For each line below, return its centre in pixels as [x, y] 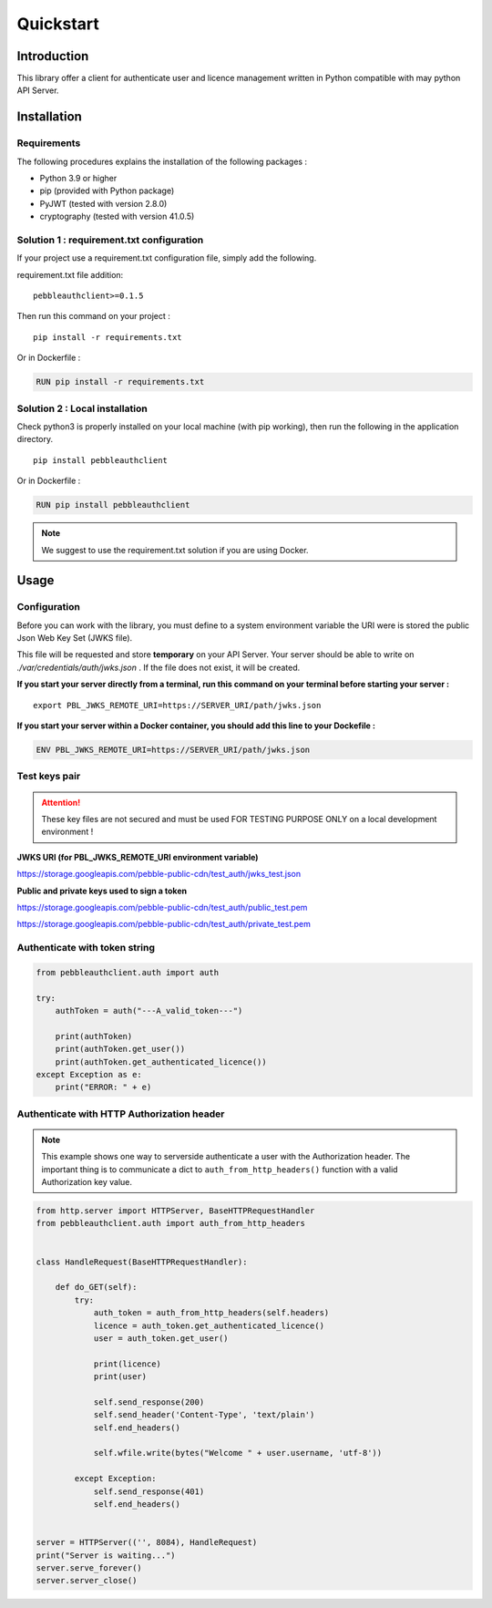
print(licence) [127, 1364]
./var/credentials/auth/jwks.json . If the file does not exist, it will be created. [159, 667]
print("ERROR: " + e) [103, 1087]
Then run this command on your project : [93, 316]
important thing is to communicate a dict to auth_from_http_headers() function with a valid [220, 1169]
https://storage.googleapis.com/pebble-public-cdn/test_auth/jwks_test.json [159, 874]
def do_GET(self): [96, 1287]
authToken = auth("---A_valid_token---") [149, 1010]
